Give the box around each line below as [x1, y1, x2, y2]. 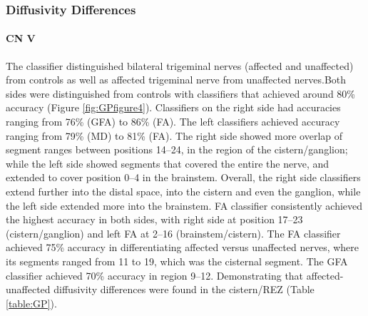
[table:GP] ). [6, 295, 57, 310]
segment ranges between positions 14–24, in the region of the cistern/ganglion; [6, 142, 348, 157]
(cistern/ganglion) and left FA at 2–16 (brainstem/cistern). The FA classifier [6, 225, 341, 240]
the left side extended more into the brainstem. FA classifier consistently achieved [6, 198, 363, 213]
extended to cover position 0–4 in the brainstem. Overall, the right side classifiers [6, 170, 361, 185]
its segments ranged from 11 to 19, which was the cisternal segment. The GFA [6, 253, 348, 268]
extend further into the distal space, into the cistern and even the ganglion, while [6, 183, 361, 198]
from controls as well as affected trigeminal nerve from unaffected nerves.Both [6, 72, 347, 87]
